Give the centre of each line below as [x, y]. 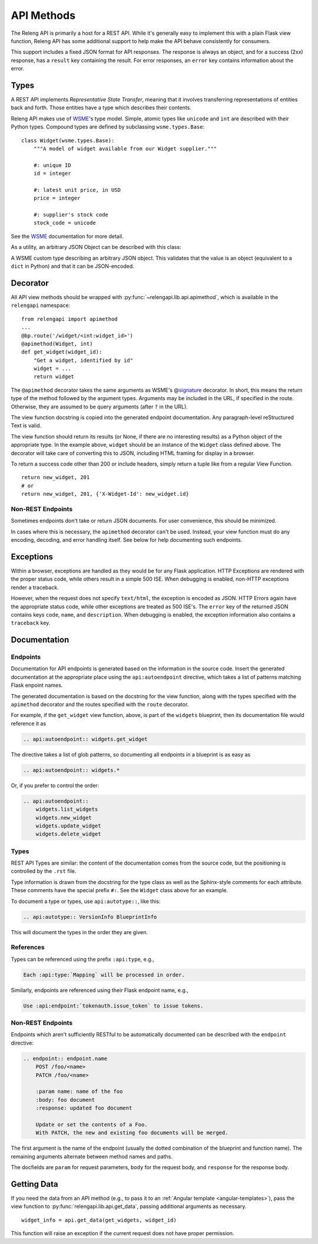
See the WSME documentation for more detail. [67, 236]
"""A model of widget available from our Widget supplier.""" [125, 148]
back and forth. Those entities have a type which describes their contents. [101, 108]
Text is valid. [26, 425]
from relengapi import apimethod [69, 319]
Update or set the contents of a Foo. [92, 1124]
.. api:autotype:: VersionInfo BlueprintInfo [90, 917]
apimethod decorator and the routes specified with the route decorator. [100, 705]
